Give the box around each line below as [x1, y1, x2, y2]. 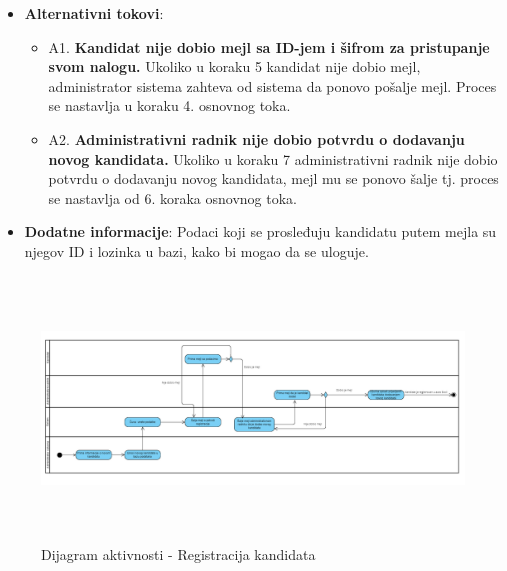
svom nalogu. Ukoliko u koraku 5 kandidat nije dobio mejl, [48, 56, 421, 77]
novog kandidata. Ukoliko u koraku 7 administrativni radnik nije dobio [48, 148, 498, 169]
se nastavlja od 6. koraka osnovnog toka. [48, 187, 297, 208]
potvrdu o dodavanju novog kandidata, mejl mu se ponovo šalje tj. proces [48, 168, 499, 189]
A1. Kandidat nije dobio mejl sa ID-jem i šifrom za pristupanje [48, 36, 490, 57]
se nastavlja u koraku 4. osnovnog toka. [48, 95, 291, 116]
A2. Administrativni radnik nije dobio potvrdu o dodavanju [48, 128, 465, 149]
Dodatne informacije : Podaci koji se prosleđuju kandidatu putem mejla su [24, 221, 497, 242]
